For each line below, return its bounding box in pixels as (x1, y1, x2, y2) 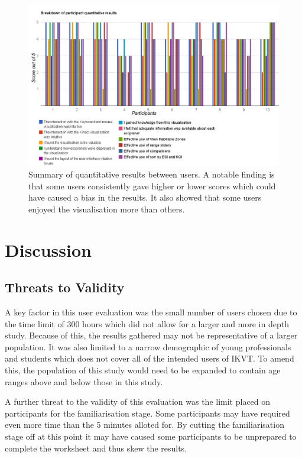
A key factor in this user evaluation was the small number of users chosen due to (5, 306, 297, 318)
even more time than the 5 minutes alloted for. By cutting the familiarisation (5, 418, 284, 431)
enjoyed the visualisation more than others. (28, 202, 185, 215)
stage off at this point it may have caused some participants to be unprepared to (5, 430, 297, 442)
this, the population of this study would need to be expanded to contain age (5, 363, 281, 376)
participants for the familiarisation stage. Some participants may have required (5, 407, 290, 419)
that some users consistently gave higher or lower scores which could (28, 179, 276, 192)
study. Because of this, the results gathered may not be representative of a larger (5, 329, 298, 341)
